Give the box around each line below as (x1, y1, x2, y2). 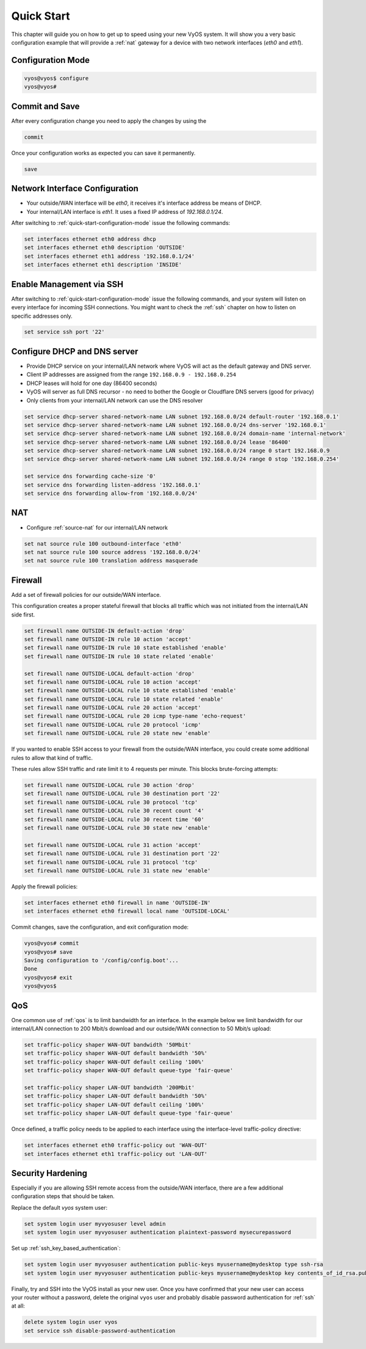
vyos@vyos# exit (24, 974, 73, 981)
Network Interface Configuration (11, 183, 138, 194)
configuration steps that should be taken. (11, 1193, 115, 1200)
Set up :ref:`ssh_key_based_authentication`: (11, 1245, 121, 1252)
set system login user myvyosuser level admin (24, 1220, 166, 1227)
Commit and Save (11, 101, 80, 111)
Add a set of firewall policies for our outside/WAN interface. (11, 591, 162, 598)
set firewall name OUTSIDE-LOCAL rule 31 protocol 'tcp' (24, 858, 198, 866)
